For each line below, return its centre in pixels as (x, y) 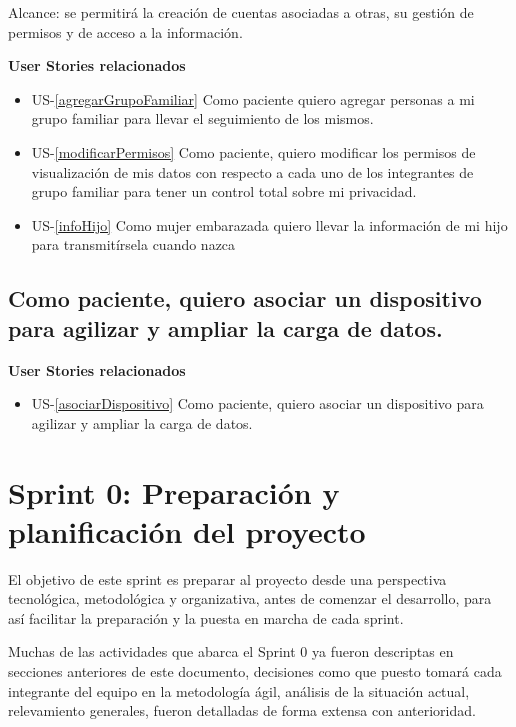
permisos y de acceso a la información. (125, 31)
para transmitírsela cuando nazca (133, 244)
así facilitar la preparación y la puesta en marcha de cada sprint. (206, 617)
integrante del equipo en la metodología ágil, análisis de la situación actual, (239, 690)
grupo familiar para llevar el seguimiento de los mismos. (202, 118)
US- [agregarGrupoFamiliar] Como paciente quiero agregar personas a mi (253, 98)
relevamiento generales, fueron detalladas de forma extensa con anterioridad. (242, 710)
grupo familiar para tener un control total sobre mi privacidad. (224, 191)
